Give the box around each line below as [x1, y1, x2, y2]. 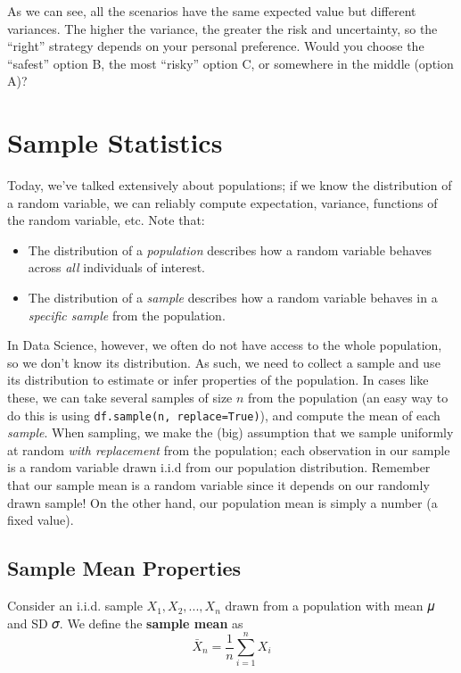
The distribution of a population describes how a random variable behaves [28, 240, 432, 259]
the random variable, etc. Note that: [7, 211, 205, 229]
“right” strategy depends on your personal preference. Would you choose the [7, 37, 424, 55]
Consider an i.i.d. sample [7, 596, 143, 615]
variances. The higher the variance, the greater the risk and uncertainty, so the [7, 19, 438, 37]
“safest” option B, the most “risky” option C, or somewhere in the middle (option [7, 54, 454, 72]
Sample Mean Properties [7, 554, 242, 582]
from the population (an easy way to [248, 388, 449, 407]
